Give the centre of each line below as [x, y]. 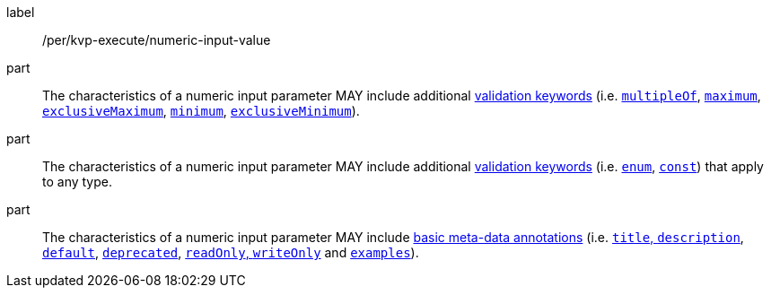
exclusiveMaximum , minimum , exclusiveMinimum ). [201, 111]
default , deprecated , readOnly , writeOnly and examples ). [231, 252]
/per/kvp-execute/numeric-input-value [157, 40]
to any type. [77, 182]
